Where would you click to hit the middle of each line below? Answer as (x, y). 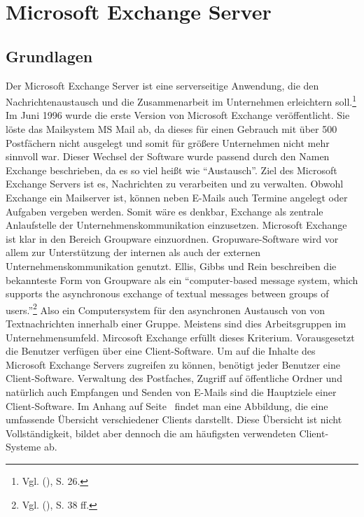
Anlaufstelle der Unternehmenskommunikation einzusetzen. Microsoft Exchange (176, 225)
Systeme (23, 447)
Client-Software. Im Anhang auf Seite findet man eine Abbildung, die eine (167, 405)
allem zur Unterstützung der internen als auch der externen (133, 252)
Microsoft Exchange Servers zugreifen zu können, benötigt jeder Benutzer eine (173, 364)
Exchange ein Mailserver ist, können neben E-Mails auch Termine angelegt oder (177, 197)
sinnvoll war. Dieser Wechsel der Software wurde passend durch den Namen (168, 156)
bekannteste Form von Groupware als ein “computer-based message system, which (182, 279)
